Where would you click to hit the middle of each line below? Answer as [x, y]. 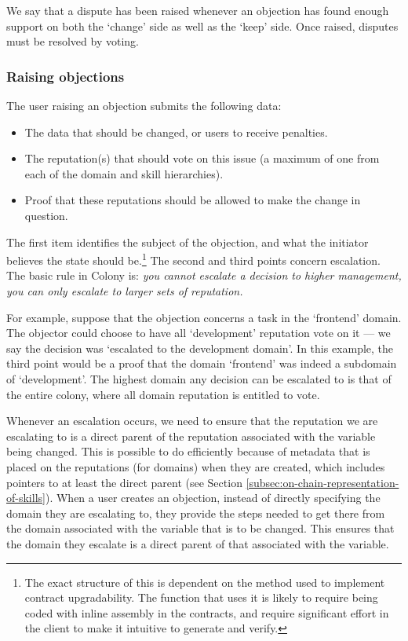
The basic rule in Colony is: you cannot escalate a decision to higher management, [204, 275]
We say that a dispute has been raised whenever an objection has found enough [198, 10]
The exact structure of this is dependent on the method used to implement [205, 582]
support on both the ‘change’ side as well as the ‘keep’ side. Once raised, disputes [202, 26]
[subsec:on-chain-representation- [322, 482]
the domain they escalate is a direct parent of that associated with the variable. [198, 543]
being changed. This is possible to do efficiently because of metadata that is [188, 451]
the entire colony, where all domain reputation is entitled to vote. [163, 394]
